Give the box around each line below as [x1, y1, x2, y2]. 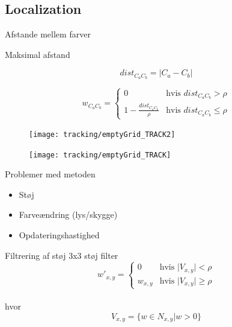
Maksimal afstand [5, 48, 70, 60]
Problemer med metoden [5, 168, 96, 180]
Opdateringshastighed [19, 229, 100, 241]
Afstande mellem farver [5, 28, 91, 40]
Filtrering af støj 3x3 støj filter [5, 249, 118, 261]
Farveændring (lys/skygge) [19, 208, 118, 221]
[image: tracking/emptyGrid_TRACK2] [29, 130, 176, 139]
